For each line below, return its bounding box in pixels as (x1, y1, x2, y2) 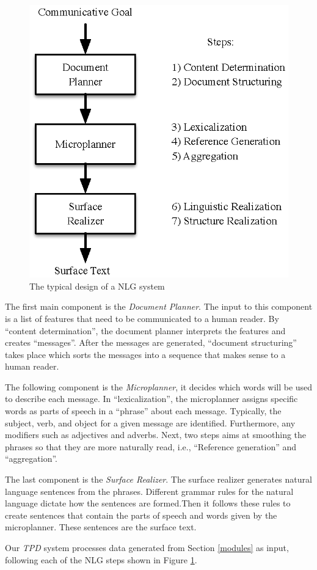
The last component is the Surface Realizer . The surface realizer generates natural (5, 473, 312, 486)
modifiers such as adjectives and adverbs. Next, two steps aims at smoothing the (5, 428, 307, 441)
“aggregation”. (5, 452, 57, 465)
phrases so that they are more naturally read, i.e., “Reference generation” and (5, 440, 297, 453)
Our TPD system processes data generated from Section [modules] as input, (5, 541, 289, 554)
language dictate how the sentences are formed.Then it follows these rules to (5, 497, 291, 510)
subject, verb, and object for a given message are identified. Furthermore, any (5, 416, 296, 429)
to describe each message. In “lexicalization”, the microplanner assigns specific (5, 392, 298, 405)
